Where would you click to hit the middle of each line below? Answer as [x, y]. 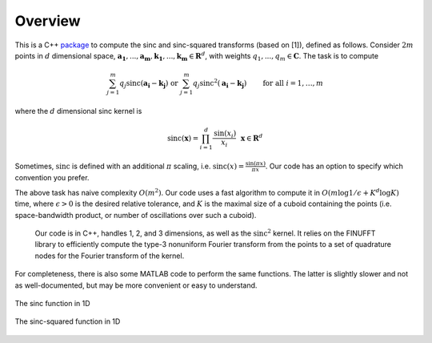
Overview [48, 21]
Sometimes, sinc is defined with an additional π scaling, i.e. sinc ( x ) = [130, 166]
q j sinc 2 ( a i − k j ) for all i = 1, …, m [258, 83]
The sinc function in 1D [53, 303]
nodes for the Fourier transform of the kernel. [110, 256]
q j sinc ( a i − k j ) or [149, 84]
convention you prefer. [52, 178]
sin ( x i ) [225, 134]
